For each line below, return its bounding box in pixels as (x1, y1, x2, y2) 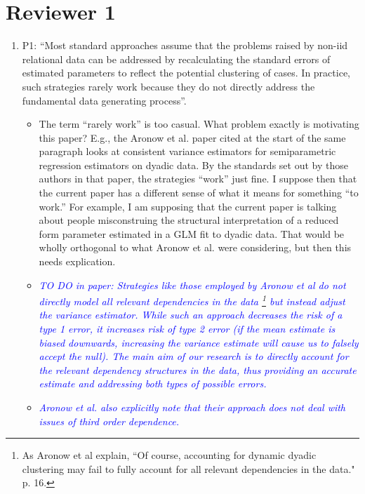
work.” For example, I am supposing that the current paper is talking (39, 199, 337, 213)
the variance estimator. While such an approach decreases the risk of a (39, 307, 343, 322)
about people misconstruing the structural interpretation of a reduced (39, 213, 339, 227)
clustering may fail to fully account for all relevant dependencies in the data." (22, 461, 355, 476)
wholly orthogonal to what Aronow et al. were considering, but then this (39, 240, 352, 255)
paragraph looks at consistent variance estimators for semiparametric (39, 144, 336, 159)
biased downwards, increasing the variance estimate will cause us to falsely (39, 335, 359, 349)
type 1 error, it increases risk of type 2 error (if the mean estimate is (39, 321, 336, 336)
